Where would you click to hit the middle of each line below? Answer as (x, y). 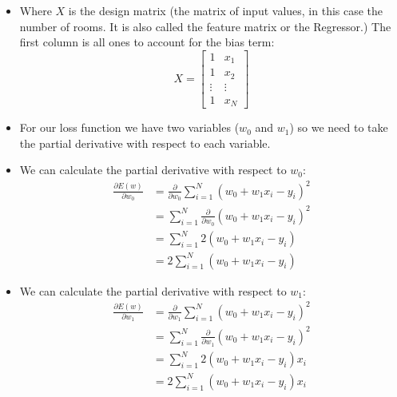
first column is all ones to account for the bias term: (147, 42)
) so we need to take (339, 127)
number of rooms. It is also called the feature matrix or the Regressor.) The (205, 26)
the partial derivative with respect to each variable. (145, 143)
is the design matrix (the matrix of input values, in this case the (226, 10)
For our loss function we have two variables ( (129, 127)
